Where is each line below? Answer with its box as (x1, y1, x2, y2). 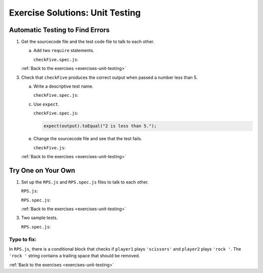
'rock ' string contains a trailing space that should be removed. (9, 253, 140, 259)
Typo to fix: (9, 236, 37, 243)
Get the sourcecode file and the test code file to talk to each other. (21, 39, 155, 45)
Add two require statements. (33, 48, 94, 54)
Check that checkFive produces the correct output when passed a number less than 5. (21, 74, 198, 80)
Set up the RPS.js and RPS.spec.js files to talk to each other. (21, 179, 149, 185)
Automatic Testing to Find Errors (9, 26, 110, 34)
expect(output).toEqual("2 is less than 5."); (43, 123, 157, 129)
